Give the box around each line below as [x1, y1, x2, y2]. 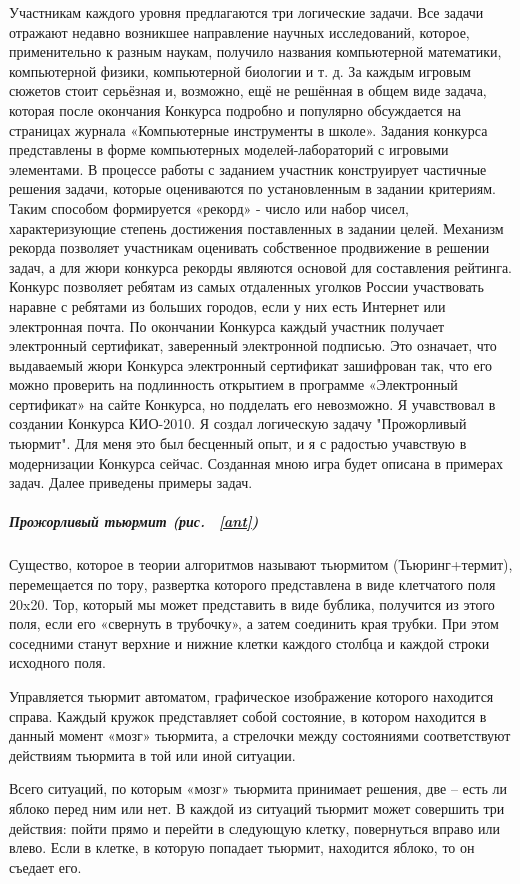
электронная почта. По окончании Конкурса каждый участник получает [9, 315, 445, 336]
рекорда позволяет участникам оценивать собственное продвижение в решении [9, 237, 490, 258]
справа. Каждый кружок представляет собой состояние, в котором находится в [9, 705, 487, 726]
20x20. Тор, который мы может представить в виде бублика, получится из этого [9, 593, 495, 614]
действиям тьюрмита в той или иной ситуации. [9, 744, 296, 765]
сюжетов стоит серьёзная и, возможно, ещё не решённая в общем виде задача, [9, 80, 487, 101]
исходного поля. [9, 652, 106, 673]
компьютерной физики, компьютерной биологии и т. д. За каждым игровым [9, 60, 471, 81]
